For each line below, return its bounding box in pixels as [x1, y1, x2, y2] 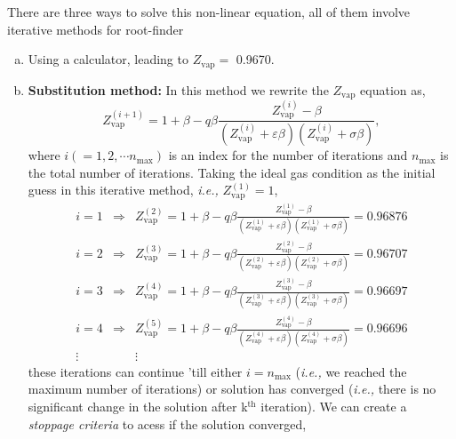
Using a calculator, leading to [28, 50, 188, 68]
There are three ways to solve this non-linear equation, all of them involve [7, 3, 411, 20]
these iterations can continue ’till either [28, 362, 243, 380]
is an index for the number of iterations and [168, 146, 408, 164]
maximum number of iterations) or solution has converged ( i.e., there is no [28, 379, 436, 398]
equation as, [360, 80, 426, 99]
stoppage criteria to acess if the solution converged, [28, 414, 307, 433]
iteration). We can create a [260, 396, 407, 415]
